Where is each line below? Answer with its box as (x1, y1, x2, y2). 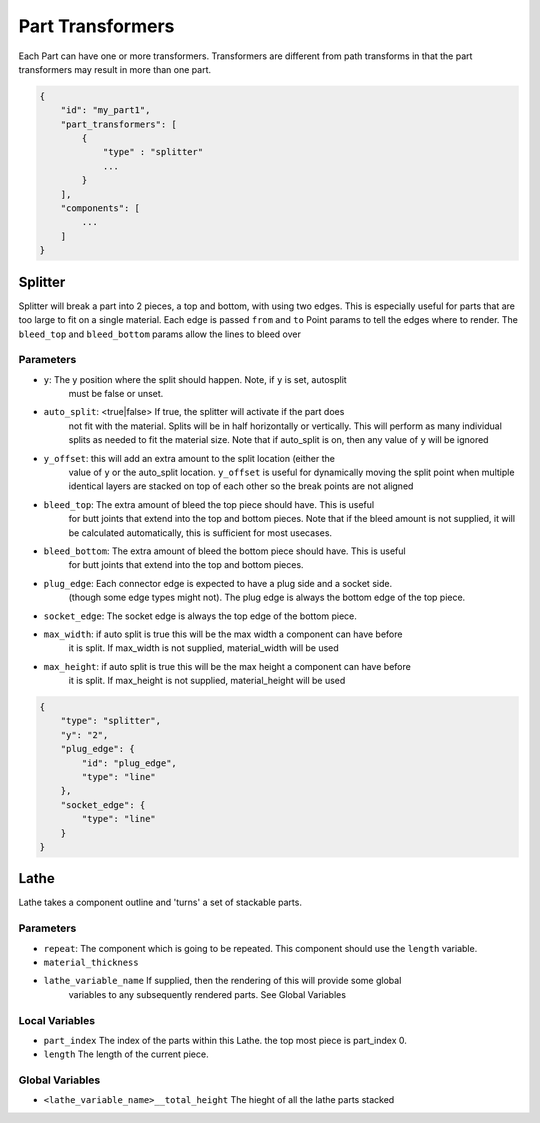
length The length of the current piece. (43, 1048, 209, 1060)
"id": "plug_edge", (81, 757, 177, 769)
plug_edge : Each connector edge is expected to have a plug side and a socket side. (43, 577, 393, 589)
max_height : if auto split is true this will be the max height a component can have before (43, 660, 412, 672)
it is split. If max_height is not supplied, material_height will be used (68, 675, 346, 687)
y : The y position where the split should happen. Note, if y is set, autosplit (43, 373, 347, 385)
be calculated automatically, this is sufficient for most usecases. (68, 526, 333, 539)
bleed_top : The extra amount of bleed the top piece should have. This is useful (43, 498, 375, 510)
